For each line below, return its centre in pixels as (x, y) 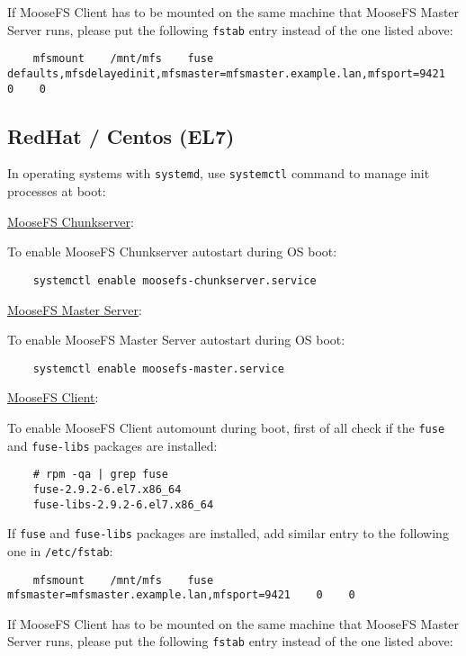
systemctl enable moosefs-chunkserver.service (175, 280)
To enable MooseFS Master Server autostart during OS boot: (176, 340)
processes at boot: (57, 191)
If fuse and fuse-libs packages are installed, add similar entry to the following (228, 533)
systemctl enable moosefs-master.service (158, 368)
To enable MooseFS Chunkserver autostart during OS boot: (172, 252)
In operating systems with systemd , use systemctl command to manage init (219, 173)
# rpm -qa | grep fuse (100, 475)
